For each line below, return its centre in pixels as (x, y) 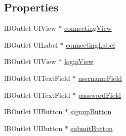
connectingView (88, 28)
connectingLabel (90, 44)
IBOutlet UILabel (31, 44)
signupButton (91, 111)
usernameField (100, 78)
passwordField (100, 95)
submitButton (92, 128)
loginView (79, 61)
